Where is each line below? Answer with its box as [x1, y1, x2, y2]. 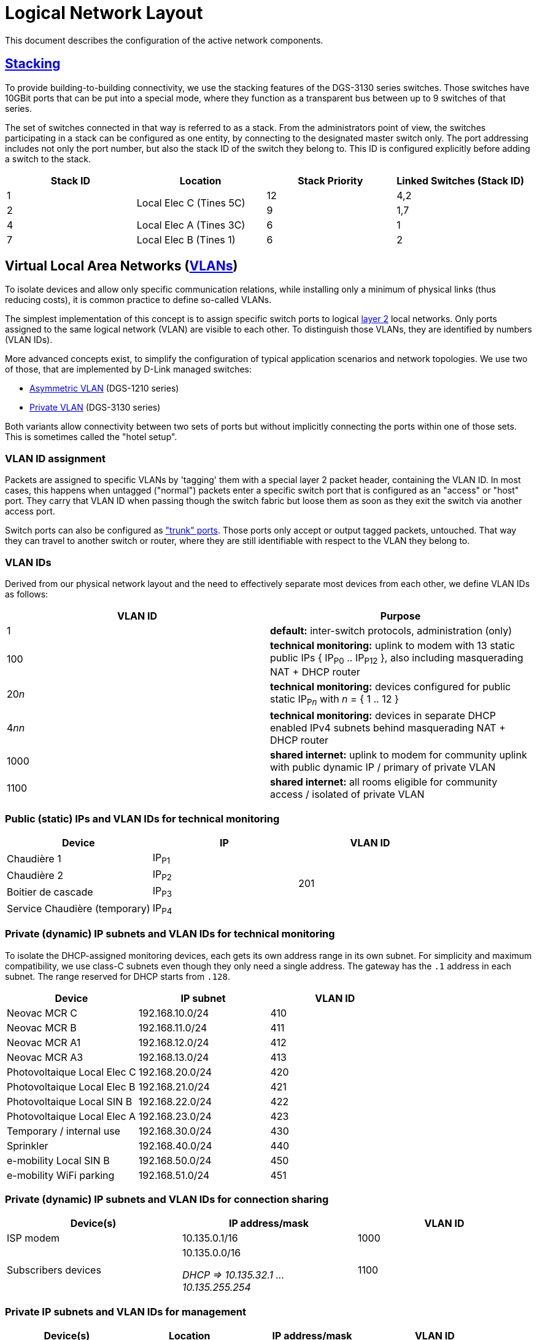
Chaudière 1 [7, 852, 61, 865]
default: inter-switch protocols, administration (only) [270, 624, 512, 637]
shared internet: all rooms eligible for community [270, 776, 498, 789]
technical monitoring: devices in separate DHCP [270, 709, 496, 722]
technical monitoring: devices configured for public [270, 680, 511, 693]
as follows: [5, 588, 48, 599]
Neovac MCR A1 [7, 1036, 81, 1049]
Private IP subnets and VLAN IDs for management [5, 1305, 247, 1318]
